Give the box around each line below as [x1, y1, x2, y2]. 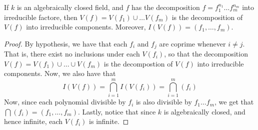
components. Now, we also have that [4, 68, 116, 78]
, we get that [214, 96, 254, 107]
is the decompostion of [103, 58, 173, 68]
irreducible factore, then [4, 11, 77, 22]
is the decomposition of [171, 11, 243, 22]
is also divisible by [135, 96, 192, 107]
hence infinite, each [4, 116, 63, 126]
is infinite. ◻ [89, 116, 129, 126]
